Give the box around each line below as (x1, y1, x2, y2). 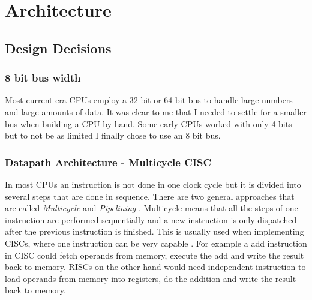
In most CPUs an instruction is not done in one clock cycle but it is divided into (5, 178, 301, 190)
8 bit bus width (5, 70, 81, 85)
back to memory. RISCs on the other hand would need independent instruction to (5, 260, 306, 273)
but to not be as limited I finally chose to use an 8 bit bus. (5, 129, 221, 142)
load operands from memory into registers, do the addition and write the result (5, 272, 296, 284)
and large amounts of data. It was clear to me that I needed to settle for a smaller (5, 105, 307, 118)
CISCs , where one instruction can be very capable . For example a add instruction (5, 236, 307, 249)
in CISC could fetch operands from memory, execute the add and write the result (5, 248, 304, 261)
